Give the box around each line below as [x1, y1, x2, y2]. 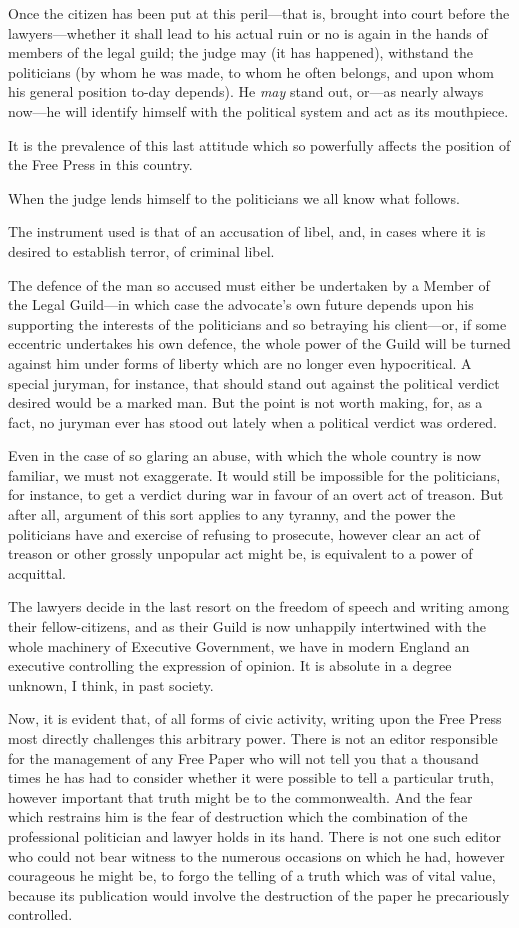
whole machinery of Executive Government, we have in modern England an [8, 635, 470, 656]
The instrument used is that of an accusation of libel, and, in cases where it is [8, 221, 486, 242]
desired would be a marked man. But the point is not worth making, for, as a [8, 392, 483, 413]
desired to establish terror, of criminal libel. [8, 240, 275, 261]
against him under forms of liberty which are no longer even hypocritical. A [8, 352, 472, 373]
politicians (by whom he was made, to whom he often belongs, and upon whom [8, 61, 494, 82]
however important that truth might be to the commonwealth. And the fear [8, 786, 473, 807]
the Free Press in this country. [8, 154, 193, 175]
